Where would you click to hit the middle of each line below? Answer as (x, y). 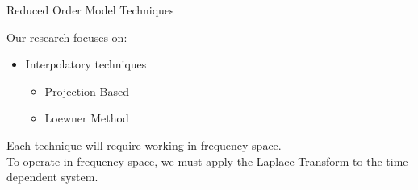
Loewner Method (87, 118)
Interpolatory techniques (86, 64)
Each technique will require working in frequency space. (144, 145)
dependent (32, 177)
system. (79, 177)
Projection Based (87, 91)
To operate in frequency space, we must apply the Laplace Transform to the (194, 161)
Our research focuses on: (67, 37)
